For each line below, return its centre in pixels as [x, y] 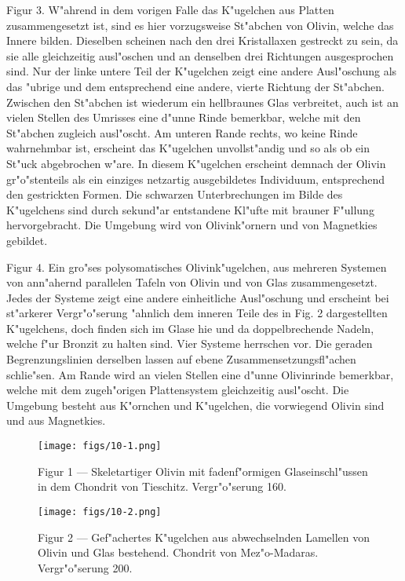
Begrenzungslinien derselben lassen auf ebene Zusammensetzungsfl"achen [181, 359]
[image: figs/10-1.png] [100, 446]
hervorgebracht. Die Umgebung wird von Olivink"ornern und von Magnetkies [192, 225]
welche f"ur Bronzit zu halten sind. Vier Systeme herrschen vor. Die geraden [190, 343]
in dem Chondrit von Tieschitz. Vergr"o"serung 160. [162, 486]
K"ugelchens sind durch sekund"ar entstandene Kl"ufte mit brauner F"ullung [190, 209]
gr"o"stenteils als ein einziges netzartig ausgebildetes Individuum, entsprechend [196, 179]
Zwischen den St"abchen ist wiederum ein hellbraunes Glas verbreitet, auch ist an [202, 102]
